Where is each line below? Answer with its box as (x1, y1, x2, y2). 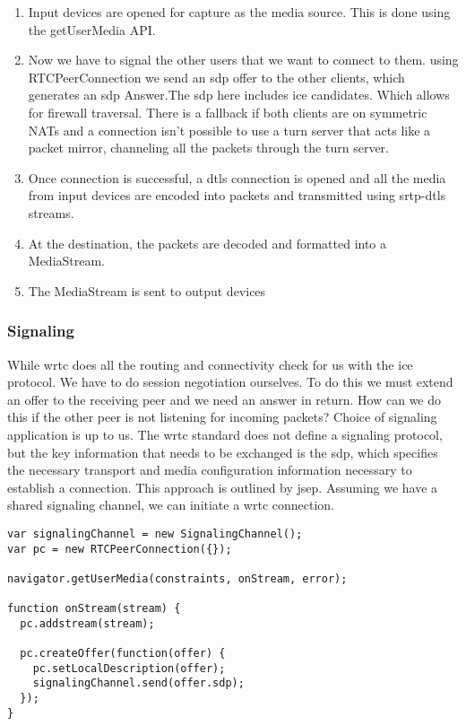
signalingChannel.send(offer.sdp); (32, 677, 245, 690)
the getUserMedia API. (28, 20, 156, 39)
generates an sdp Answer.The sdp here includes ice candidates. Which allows (28, 85, 450, 104)
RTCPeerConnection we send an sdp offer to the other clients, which (28, 67, 405, 86)
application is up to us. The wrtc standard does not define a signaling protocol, (7, 424, 443, 443)
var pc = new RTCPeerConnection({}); (7, 542, 232, 555)
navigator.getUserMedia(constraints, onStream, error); (7, 572, 348, 585)
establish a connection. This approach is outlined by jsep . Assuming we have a (7, 477, 438, 496)
